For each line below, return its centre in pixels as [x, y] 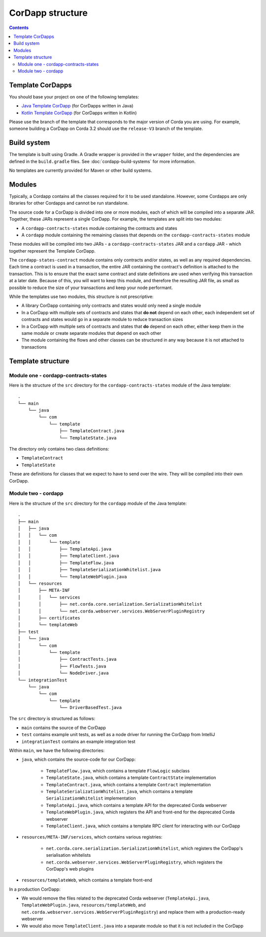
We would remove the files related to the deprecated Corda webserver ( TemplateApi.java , [116, 898]
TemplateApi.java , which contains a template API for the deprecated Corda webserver [136, 805]
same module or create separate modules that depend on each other [91, 333]
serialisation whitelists [68, 855]
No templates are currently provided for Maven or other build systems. [81, 170]
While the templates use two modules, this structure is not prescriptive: [81, 297]
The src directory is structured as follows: [52, 718]
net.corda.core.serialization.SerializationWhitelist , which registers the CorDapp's [145, 848]
